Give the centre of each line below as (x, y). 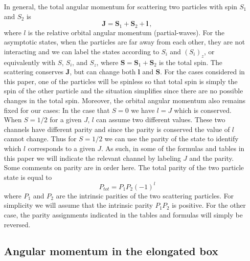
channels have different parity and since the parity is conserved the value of (117, 129)
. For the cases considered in (203, 72)
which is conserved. (203, 110)
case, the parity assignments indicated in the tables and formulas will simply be (123, 215)
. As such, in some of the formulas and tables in (173, 148)
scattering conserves (34, 72)
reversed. (17, 224)
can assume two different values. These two (161, 120)
